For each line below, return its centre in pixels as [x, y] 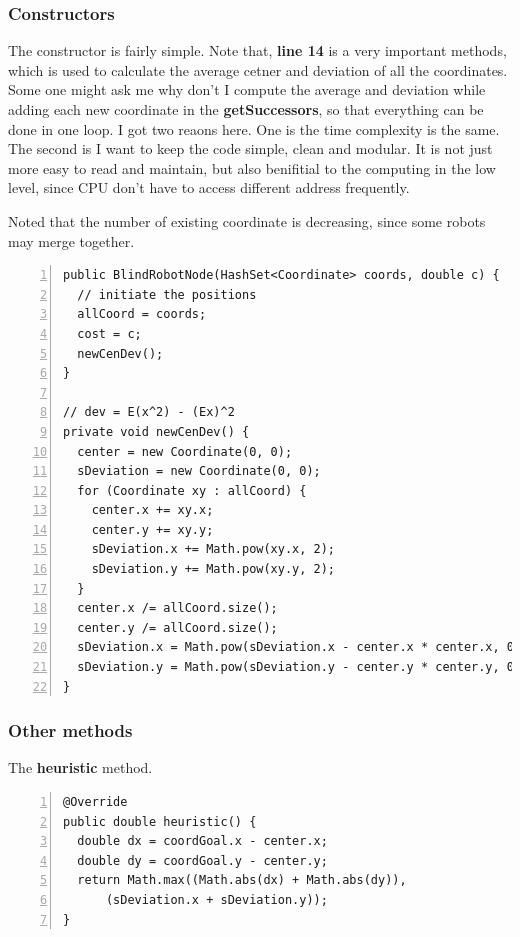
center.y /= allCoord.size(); [177, 627]
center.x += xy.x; [152, 510]
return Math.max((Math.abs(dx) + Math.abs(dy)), [242, 880]
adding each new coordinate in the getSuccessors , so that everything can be [246, 109]
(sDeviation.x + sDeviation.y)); [216, 900]
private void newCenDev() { [156, 431]
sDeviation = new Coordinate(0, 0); [199, 471]
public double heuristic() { [160, 821]
